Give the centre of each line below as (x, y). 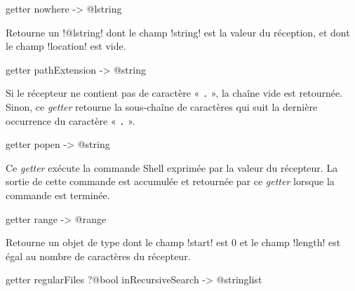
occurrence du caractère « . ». (71, 120)
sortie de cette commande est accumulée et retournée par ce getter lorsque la (170, 181)
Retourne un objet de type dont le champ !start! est (117, 242)
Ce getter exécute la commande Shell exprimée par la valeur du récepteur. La (172, 167)
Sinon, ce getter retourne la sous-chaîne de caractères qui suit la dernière (162, 107)
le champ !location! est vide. (66, 46)
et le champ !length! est (290, 242)
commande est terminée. (58, 195)
